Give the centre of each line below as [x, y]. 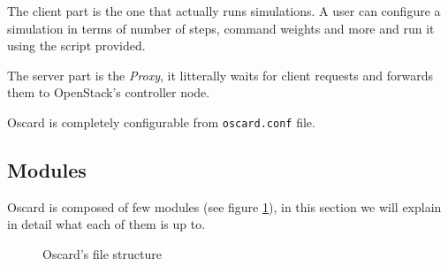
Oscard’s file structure [102, 254]
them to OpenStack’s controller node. [109, 92]
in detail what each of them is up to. [106, 224]
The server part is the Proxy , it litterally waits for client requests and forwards [220, 75]
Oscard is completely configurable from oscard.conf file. [161, 122]
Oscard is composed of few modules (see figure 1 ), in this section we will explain [224, 206]
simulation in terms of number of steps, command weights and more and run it [221, 28]
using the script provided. [76, 46]
